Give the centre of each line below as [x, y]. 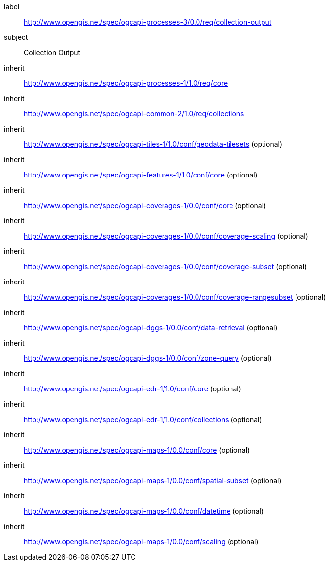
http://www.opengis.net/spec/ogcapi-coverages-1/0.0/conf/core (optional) [145, 205]
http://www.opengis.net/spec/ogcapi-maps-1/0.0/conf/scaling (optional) [141, 542]
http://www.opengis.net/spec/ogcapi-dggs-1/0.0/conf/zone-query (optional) [148, 358]
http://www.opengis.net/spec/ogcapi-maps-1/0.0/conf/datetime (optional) [144, 511]
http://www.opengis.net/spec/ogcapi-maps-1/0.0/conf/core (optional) [137, 450]
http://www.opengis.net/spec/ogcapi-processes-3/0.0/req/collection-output [148, 22]
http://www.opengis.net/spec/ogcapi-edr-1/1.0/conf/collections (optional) [143, 419]
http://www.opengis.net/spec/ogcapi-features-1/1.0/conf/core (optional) [141, 175]
